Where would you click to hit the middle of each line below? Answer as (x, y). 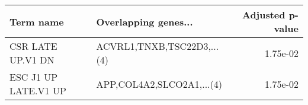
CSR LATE (33, 46)
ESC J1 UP (34, 77)
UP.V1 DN (32, 60)
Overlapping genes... (145, 21)
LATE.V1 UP (38, 90)
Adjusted (264, 15)
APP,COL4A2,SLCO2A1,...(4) (159, 84)
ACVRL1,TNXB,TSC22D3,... (158, 46)
